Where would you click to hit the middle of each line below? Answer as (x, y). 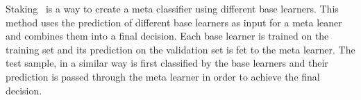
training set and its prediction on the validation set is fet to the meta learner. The (180, 49)
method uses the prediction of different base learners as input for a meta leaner (174, 22)
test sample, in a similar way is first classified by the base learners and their (167, 63)
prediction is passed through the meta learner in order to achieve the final (163, 76)
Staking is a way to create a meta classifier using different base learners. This (172, 8)
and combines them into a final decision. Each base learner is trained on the (167, 36)
